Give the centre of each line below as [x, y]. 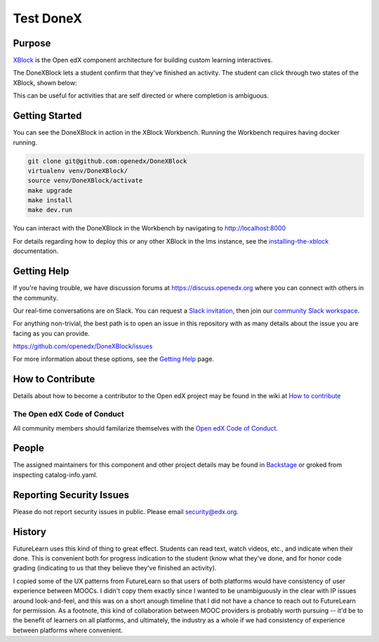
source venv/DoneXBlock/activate [85, 181]
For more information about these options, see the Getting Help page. [113, 359]
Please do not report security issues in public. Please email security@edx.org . [126, 511]
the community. [35, 298]
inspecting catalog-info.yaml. [55, 475]
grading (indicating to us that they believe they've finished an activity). [115, 568]
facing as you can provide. [52, 333]
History [30, 531]
